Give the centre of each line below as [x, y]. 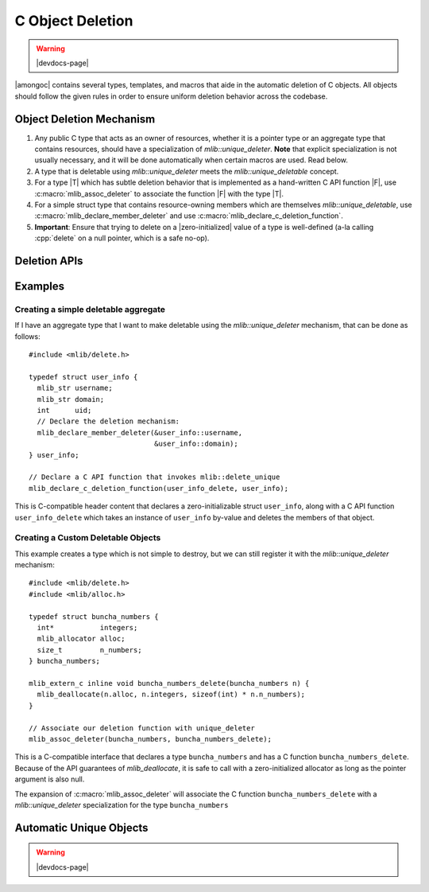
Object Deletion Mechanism [85, 119]
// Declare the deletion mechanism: [108, 421]
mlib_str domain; [71, 399]
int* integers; [87, 628]
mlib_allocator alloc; [81, 639]
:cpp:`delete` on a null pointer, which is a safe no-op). [122, 238]
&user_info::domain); [196, 444]
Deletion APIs [49, 261]
